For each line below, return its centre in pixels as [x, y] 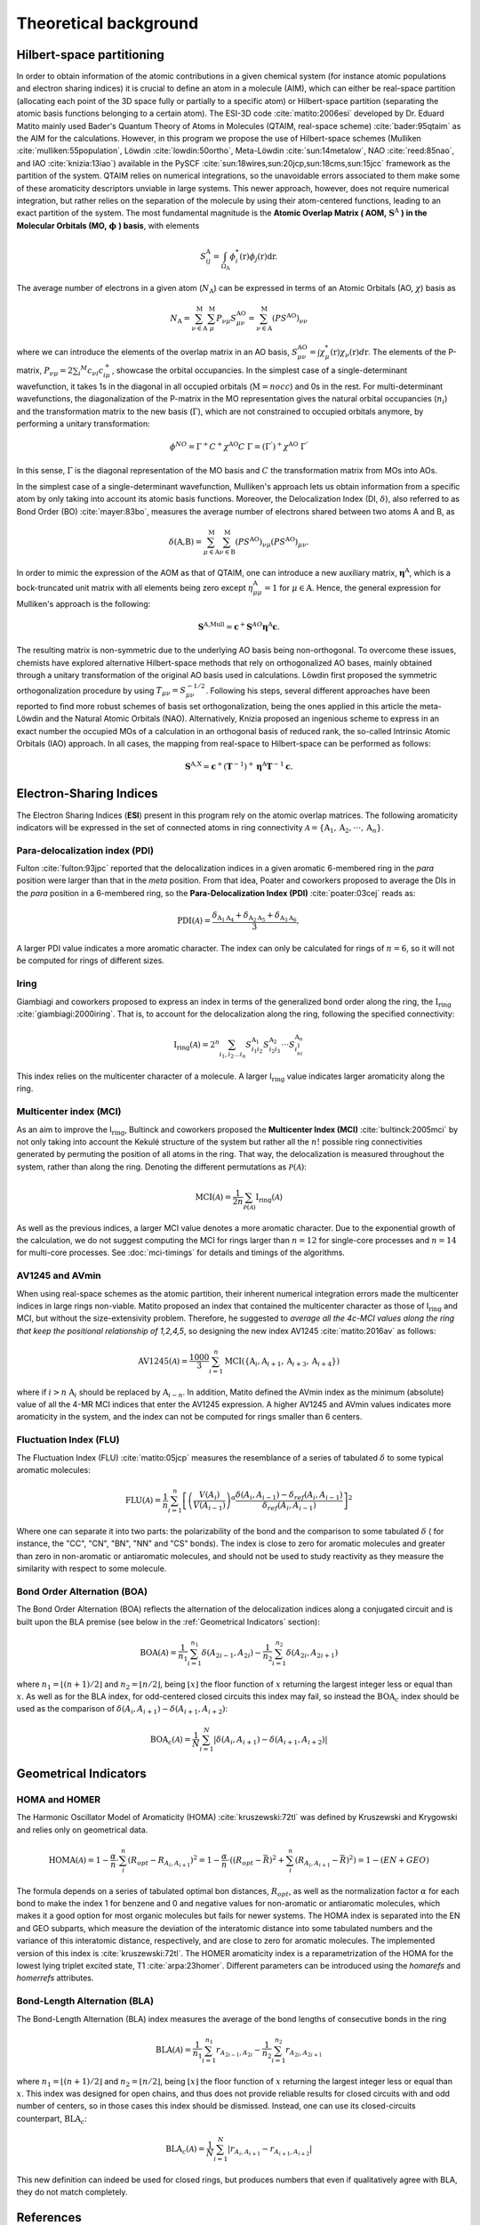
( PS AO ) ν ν [290, 318]
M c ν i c [92, 371]
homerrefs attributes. [55, 1978]
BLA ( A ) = [174, 2050]
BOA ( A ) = [158, 1652]
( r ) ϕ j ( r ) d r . [259, 257]
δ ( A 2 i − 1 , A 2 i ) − [232, 1654]
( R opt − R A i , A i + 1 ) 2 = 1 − [174, 1861]
